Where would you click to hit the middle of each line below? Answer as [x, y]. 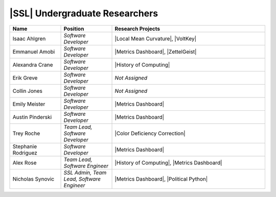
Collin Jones [28, 91]
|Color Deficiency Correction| [150, 133]
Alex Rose [25, 162]
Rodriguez [25, 153]
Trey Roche [26, 133]
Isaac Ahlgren [29, 38]
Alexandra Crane [33, 65]
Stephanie [25, 146]
